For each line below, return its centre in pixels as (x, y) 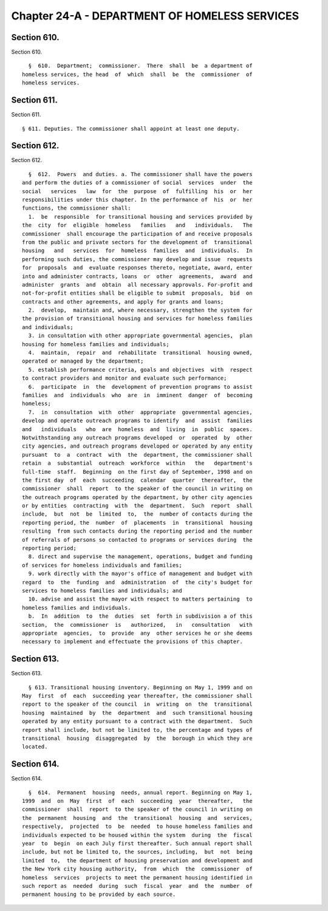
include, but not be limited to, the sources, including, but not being (137, 852)
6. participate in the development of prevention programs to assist (140, 387)
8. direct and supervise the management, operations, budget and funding (140, 557)
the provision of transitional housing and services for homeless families (137, 319)
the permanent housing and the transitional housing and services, (137, 818)
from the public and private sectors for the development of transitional (137, 242)
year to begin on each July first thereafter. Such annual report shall (137, 843)
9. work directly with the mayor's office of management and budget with (140, 574)
